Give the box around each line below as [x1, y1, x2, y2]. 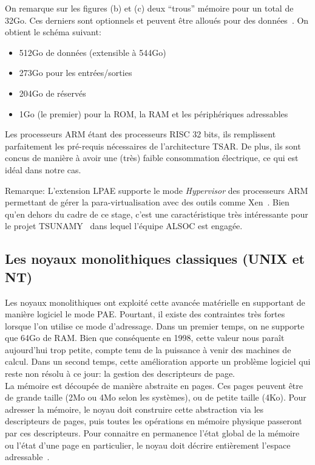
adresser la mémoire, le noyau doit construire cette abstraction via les [5, 402, 264, 415]
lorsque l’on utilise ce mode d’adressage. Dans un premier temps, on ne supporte [5, 319, 305, 332]
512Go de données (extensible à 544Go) [19, 46, 166, 58]
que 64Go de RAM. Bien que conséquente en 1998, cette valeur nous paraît [5, 331, 285, 344]
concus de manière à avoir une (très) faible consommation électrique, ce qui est [5, 151, 299, 164]
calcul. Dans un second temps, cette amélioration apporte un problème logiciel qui [5, 355, 311, 368]
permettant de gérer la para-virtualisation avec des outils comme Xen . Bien [5, 196, 290, 208]
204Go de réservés [19, 86, 86, 99]
